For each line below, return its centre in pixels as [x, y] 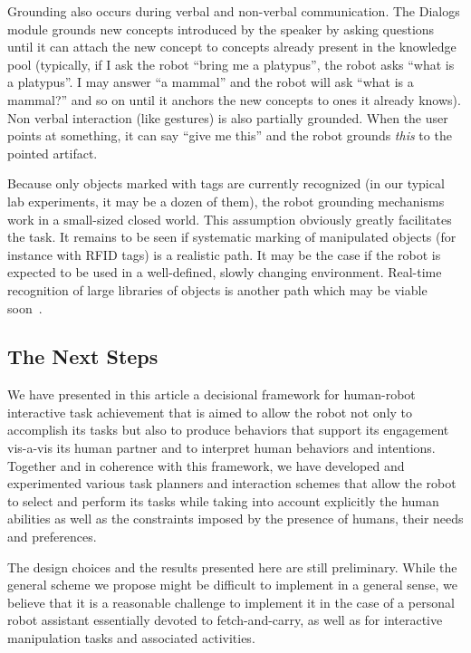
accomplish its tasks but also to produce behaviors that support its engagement [228, 430]
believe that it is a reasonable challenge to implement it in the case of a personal [231, 602]
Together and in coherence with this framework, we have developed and [206, 465]
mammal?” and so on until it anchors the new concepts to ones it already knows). [234, 99]
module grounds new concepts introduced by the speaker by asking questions [221, 29]
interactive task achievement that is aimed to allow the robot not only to [210, 412]
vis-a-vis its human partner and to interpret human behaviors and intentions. [221, 448]
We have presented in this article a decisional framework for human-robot [211, 394]
